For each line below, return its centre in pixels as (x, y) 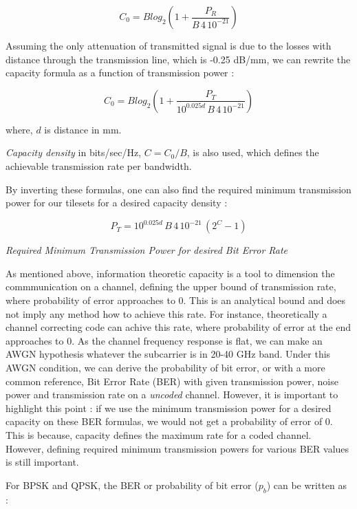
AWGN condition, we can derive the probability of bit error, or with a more (165, 367)
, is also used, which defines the (253, 152)
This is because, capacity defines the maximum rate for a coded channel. (159, 434)
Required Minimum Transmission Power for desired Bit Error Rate (147, 250)
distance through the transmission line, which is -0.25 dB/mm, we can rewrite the (178, 59)
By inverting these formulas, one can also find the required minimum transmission (178, 189)
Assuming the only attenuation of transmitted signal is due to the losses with (169, 45)
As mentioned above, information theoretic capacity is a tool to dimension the (170, 273)
